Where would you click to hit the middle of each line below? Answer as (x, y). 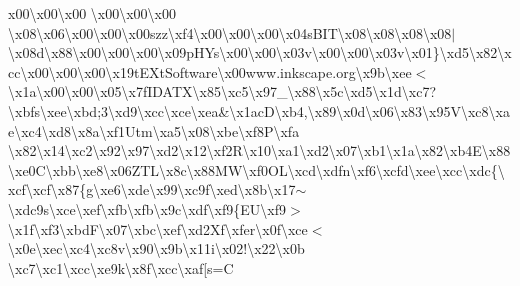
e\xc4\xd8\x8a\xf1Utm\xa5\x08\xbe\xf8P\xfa (154, 130)
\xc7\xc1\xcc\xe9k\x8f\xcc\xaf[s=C (121, 267)
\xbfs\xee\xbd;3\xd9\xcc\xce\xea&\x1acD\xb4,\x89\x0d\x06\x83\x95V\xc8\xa (259, 110)
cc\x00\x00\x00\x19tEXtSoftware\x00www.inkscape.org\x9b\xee (210, 71)
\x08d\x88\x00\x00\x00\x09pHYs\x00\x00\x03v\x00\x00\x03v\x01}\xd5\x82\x (260, 52)
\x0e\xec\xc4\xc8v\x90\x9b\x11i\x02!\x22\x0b (156, 248)
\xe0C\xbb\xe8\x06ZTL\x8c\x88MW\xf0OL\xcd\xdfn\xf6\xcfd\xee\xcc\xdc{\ (256, 169)
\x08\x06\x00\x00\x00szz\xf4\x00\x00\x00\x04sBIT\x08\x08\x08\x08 (230, 32)
